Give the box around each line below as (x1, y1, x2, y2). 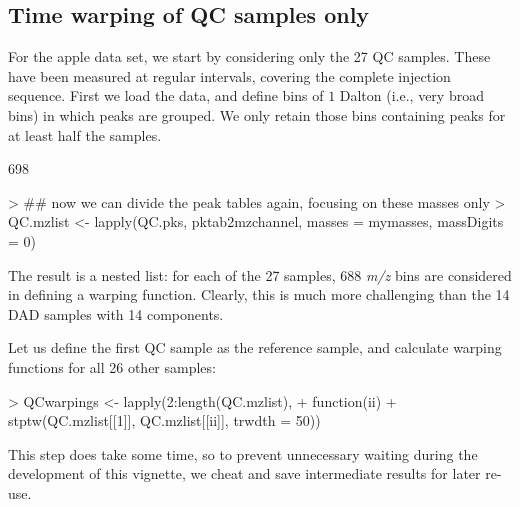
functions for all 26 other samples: (8, 356, 216, 377)
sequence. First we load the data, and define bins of (8, 85, 324, 106)
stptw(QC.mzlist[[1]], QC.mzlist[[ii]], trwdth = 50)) (8, 410, 321, 431)
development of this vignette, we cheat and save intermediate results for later (8, 463, 481, 484)
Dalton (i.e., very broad (339, 85, 484, 106)
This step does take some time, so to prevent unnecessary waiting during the (8, 443, 478, 464)
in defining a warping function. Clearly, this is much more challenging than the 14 (8, 284, 510, 305)
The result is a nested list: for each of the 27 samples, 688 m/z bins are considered (8, 264, 512, 285)
